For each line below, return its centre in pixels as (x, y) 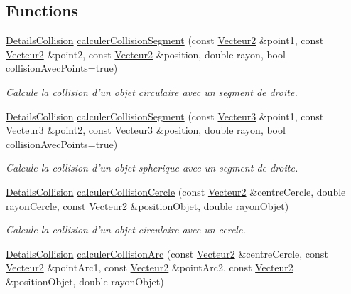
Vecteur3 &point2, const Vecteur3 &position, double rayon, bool (146, 130)
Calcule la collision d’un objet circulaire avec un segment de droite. (152, 91)
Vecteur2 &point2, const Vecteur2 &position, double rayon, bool (146, 54)
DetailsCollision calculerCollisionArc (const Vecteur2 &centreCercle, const (167, 253)
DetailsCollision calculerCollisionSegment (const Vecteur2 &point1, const (165, 40)
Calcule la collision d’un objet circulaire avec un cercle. (126, 230)
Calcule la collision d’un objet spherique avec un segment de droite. (152, 168)
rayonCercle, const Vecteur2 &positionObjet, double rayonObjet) (147, 205)
